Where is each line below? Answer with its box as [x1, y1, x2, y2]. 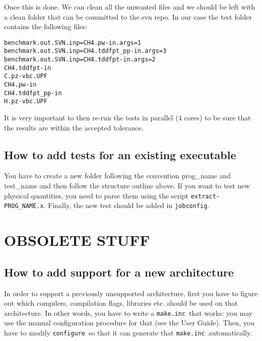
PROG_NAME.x [4, 202, 44, 210]
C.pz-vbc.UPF [4, 73, 47, 80]
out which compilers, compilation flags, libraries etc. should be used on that [4, 298, 238, 308]
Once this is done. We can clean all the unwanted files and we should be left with [4, 2, 255, 12]
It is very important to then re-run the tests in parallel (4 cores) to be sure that [4, 112, 251, 123]
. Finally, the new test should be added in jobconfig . [43, 200, 210, 211]
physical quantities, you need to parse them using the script [4, 190, 189, 200]
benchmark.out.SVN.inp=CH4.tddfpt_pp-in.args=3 [4, 47, 167, 55]
